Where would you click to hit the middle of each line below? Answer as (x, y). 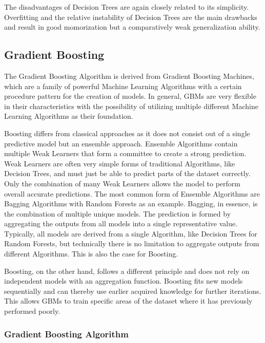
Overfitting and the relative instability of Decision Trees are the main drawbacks (131, 17)
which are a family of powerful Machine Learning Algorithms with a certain (123, 86)
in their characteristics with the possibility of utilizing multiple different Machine (131, 106)
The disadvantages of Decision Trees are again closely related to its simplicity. (127, 7)
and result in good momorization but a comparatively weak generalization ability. (132, 27)
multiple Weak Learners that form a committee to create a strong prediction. (125, 153)
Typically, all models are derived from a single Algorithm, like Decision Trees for (131, 233)
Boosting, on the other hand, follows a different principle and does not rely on (127, 271)
